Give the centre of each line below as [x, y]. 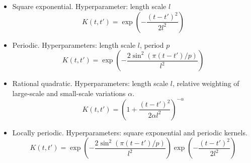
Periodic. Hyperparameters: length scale [74, 45]
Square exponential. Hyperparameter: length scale [89, 6]
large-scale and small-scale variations [69, 93]
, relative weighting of [206, 83]
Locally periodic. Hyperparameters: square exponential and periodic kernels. [130, 132]
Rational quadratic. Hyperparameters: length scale [90, 83]
